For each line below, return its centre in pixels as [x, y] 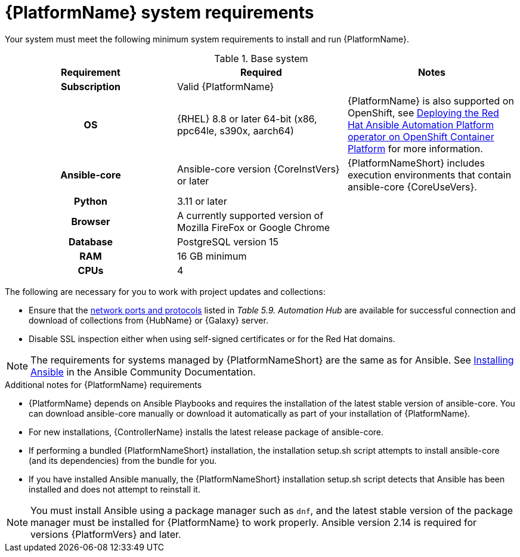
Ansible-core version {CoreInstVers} [258, 169]
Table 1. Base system [261, 58]
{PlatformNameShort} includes [416, 163]
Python [91, 201]
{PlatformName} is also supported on [431, 101]
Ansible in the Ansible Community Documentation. [143, 372]
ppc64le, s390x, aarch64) [235, 130]
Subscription [91, 86]
